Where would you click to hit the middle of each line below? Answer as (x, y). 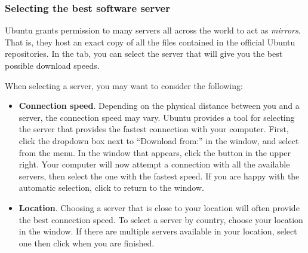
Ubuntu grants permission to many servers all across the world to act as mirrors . (153, 30)
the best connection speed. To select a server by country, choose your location (161, 219)
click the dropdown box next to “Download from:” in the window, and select (159, 140)
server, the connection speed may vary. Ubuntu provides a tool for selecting (157, 117)
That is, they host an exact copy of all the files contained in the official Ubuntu (150, 42)
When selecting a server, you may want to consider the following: (124, 85)
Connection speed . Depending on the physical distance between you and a (159, 106)
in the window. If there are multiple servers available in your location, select (158, 231)
